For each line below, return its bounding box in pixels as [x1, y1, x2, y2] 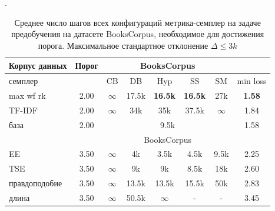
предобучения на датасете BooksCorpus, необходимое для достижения [11, 28, 264, 40]
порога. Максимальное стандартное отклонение [38, 39, 208, 51]
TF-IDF [9, 103, 38, 116]
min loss [237, 75, 267, 87]
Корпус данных [9, 59, 67, 72]
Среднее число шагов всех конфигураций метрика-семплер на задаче [14, 16, 261, 28]
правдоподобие [9, 177, 62, 189]
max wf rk [9, 89, 46, 102]
